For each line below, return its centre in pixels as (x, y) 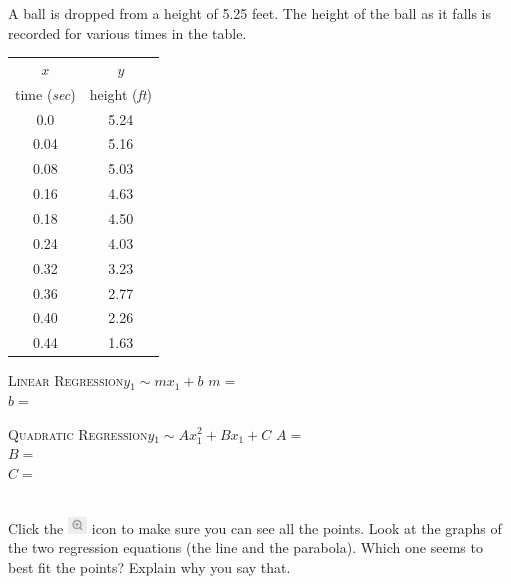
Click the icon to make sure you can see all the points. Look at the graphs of (255, 527)
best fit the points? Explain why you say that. (149, 566)
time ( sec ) (45, 93)
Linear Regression (66, 380)
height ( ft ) (120, 93)
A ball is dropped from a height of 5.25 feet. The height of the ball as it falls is (249, 13)
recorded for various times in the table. (127, 32)
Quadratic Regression (78, 433)
